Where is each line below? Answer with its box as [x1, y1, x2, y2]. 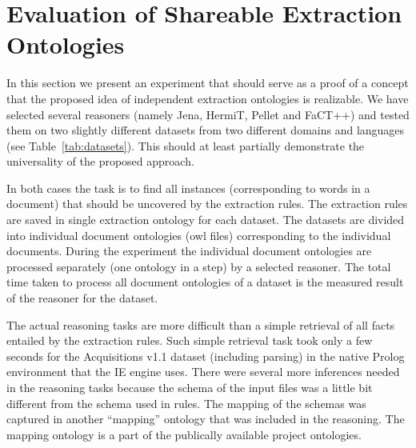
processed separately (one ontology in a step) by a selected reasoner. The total [6, 258, 391, 274]
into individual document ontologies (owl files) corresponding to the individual [6, 226, 391, 243]
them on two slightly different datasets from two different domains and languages [6, 122, 405, 138]
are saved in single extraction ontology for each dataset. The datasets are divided [6, 211, 405, 228]
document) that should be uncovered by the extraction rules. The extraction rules [6, 195, 408, 212]
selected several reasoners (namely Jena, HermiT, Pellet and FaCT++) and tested [6, 106, 410, 122]
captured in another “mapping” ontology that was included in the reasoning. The [6, 410, 405, 427]
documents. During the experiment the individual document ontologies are [6, 242, 372, 259]
